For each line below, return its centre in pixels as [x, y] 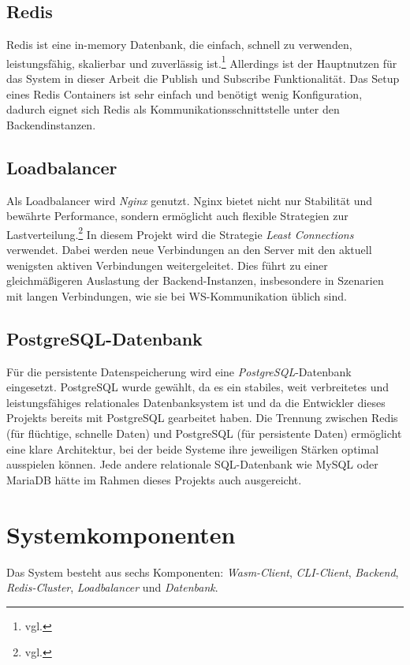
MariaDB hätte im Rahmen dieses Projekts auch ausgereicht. [154, 479]
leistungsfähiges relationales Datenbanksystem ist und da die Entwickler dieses [196, 402]
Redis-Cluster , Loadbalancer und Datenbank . [112, 587]
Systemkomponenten [121, 534]
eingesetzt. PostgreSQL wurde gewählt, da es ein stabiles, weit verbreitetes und [198, 387]
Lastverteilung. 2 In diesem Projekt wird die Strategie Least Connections [180, 233]
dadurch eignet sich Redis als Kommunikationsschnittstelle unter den [173, 109]
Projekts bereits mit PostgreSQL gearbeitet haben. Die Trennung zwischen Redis [202, 418]
